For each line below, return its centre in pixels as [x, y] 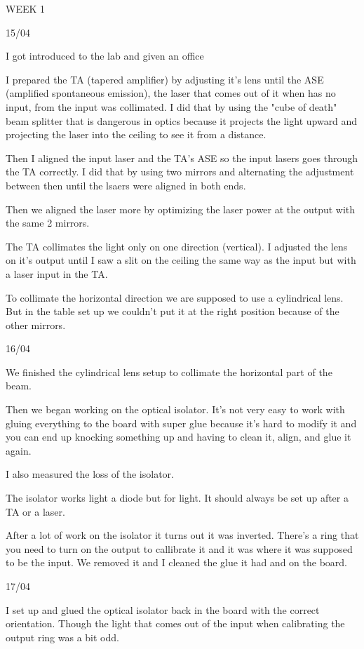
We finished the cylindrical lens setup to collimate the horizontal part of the [169, 372]
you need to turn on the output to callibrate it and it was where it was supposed [179, 548]
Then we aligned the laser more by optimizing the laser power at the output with [181, 209]
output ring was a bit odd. [62, 637]
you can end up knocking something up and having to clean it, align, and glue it [178, 437]
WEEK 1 [26, 8]
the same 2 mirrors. [48, 223]
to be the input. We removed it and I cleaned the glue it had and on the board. [176, 562]
